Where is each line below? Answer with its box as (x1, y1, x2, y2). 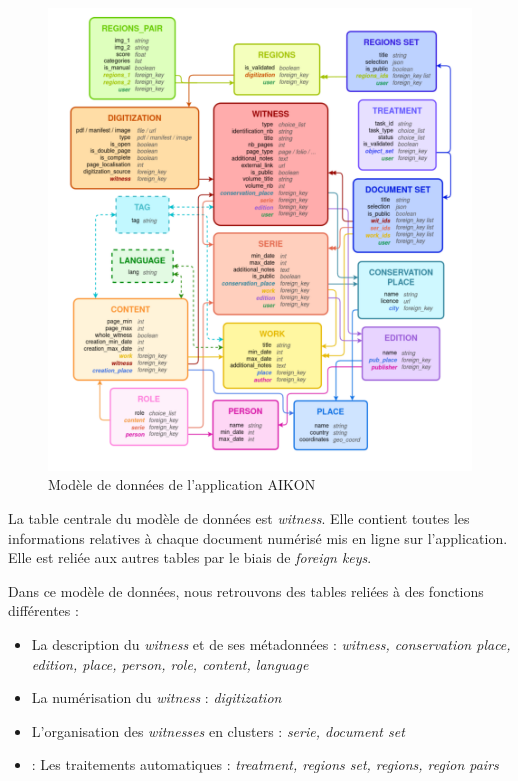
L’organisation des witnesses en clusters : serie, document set (31, 720, 405, 741)
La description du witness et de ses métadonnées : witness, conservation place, (31, 634, 511, 655)
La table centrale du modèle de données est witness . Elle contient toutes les (8, 508, 470, 529)
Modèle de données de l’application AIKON (48, 474, 316, 495)
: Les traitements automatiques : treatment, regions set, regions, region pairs (31, 754, 499, 775)
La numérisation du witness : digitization (31, 687, 282, 708)
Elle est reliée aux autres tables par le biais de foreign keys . (8, 547, 372, 568)
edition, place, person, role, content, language (31, 653, 309, 674)
